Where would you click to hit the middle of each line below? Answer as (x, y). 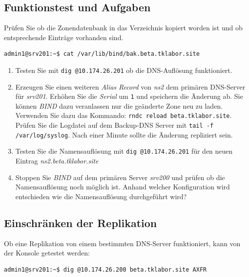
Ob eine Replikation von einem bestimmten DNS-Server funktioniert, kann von (122, 243)
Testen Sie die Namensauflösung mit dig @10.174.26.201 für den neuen (124, 151)
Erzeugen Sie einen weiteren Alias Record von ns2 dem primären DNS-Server (130, 86)
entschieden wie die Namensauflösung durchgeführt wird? (101, 196)
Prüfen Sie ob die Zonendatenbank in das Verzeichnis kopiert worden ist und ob (123, 28)
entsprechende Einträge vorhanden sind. (64, 37)
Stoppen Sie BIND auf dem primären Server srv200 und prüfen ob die (120, 177)
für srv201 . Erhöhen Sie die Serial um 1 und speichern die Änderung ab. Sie (129, 96)
